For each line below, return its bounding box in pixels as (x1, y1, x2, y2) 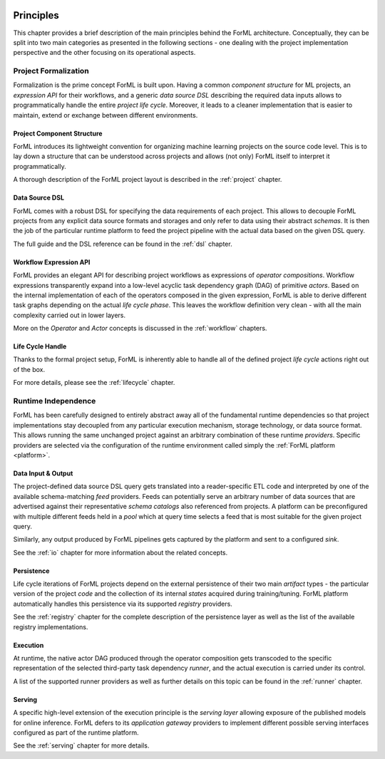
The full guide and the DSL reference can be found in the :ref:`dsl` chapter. (13, 239, 232, 248)
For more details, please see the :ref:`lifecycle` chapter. (13, 378, 175, 387)
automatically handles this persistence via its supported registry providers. (13, 599, 233, 608)
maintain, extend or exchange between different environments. (13, 110, 198, 119)
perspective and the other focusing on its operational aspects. (13, 48, 196, 57)
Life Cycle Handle (13, 342, 67, 351)
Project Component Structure (13, 129, 103, 138)
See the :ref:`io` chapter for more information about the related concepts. (13, 548, 228, 557)
